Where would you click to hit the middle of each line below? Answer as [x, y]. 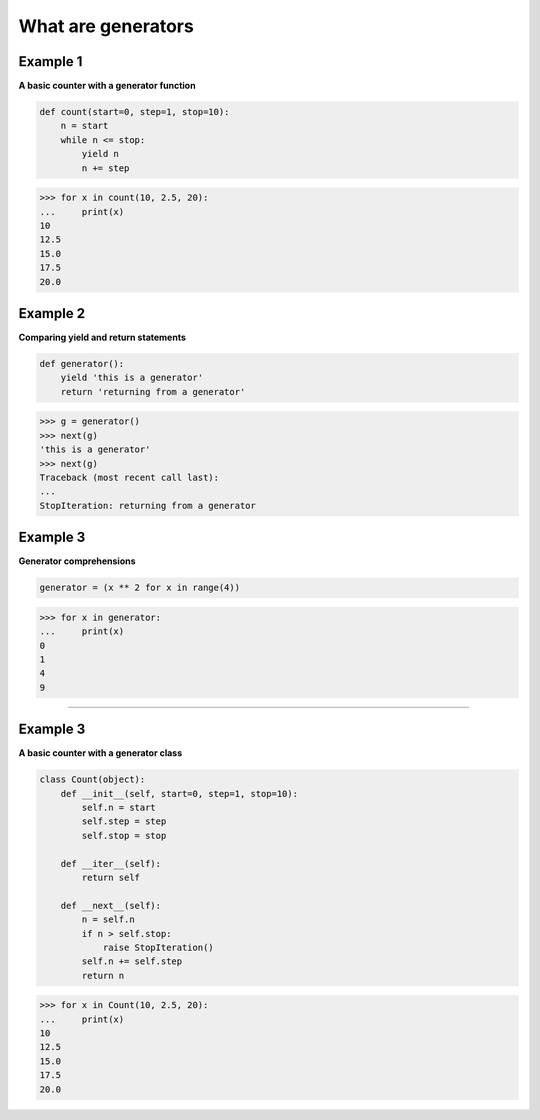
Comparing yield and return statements [102, 337]
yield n [100, 154]
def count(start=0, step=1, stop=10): [134, 112]
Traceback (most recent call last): [129, 477]
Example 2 [51, 313]
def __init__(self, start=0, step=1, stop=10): [179, 793]
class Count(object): [92, 779]
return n [103, 975]
